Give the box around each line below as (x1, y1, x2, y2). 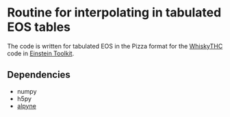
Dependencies (7, 69, 71, 81)
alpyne (16, 101, 36, 110)
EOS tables (7, 19, 71, 35)
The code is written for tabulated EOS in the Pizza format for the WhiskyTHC (7, 42, 223, 50)
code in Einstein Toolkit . (7, 49, 75, 57)
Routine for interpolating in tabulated (7, 5, 222, 21)
